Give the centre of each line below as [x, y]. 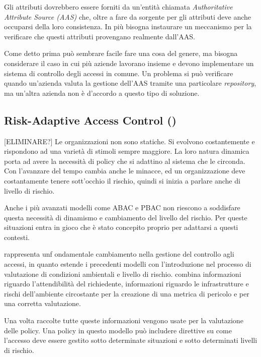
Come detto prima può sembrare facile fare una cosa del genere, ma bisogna [121, 53]
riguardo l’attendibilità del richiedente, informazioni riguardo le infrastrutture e [126, 284]
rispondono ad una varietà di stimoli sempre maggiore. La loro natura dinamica [127, 151]
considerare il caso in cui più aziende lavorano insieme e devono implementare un [129, 63]
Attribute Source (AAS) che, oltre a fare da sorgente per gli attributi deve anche [128, 16]
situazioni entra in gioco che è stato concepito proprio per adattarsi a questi [121, 227]
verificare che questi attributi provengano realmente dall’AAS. [100, 36]
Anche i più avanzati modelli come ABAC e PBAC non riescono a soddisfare [122, 207]
